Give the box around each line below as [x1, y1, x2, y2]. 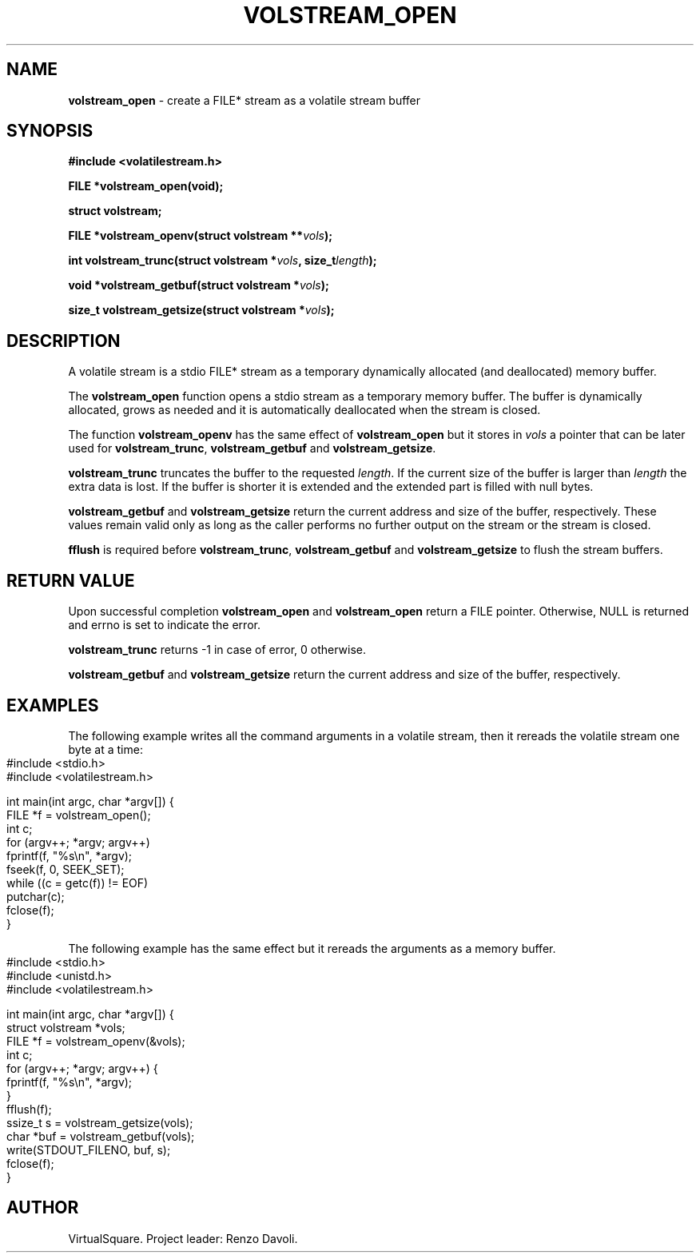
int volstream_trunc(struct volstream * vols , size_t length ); [68, 253, 377, 268]
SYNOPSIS [6, 121, 93, 141]
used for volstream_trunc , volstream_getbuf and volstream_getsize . [68, 441, 436, 456]
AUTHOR [6, 1197, 79, 1218]
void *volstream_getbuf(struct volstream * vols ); [68, 278, 329, 293]
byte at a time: [68, 742, 143, 756]
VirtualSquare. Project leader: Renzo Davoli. [68, 1231, 298, 1245]
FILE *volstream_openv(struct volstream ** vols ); [68, 229, 333, 243]
